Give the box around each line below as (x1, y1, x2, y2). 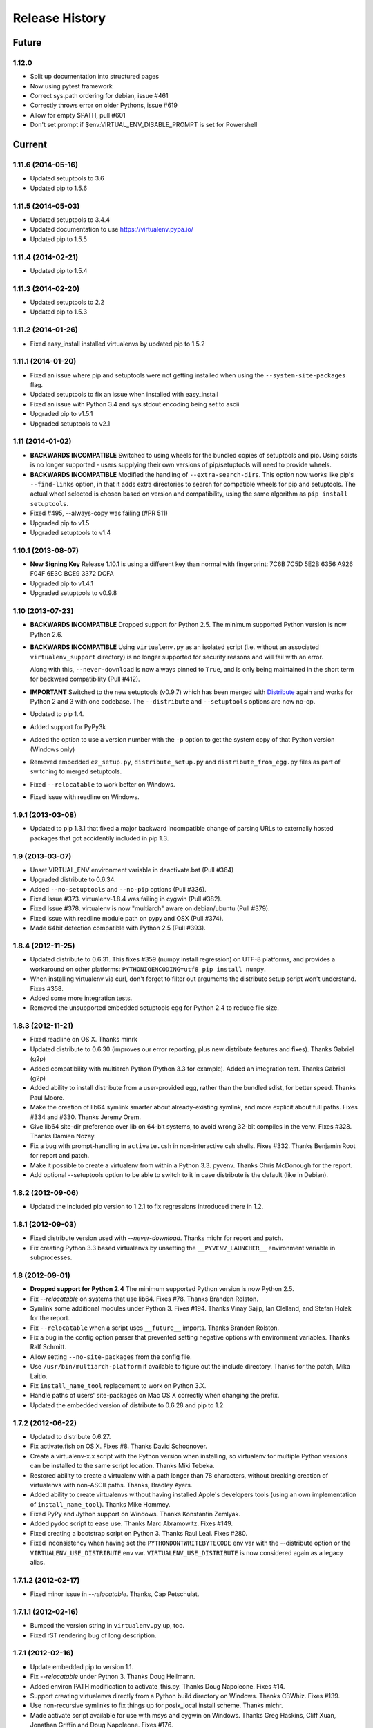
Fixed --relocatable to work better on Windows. (30, 780, 175, 788)
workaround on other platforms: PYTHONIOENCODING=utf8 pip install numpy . (30, 965, 266, 973)
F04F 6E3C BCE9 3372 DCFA (30, 570, 114, 578)
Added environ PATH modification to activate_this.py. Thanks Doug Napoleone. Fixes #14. (30, 1682, 285, 1690)
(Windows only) (30, 745, 75, 753)
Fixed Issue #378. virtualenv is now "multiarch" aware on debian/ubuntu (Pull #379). (30, 904, 270, 912)
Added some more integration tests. (30, 994, 133, 1002)
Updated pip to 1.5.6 (30, 184, 88, 192)
